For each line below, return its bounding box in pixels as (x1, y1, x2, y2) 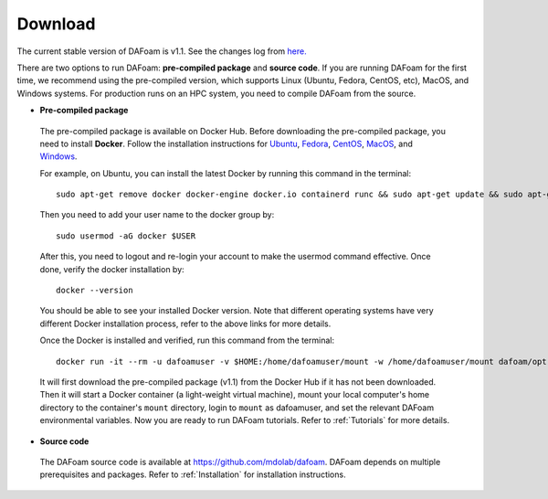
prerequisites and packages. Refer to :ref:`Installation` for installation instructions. (39, 469, 346, 480)
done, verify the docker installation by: (39, 263, 184, 274)
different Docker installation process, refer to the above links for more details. (39, 318, 332, 329)
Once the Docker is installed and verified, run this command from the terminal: (39, 334, 335, 346)
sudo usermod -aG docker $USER (56, 230, 196, 241)
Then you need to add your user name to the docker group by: (39, 209, 275, 220)
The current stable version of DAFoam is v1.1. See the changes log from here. (16, 46, 307, 57)
